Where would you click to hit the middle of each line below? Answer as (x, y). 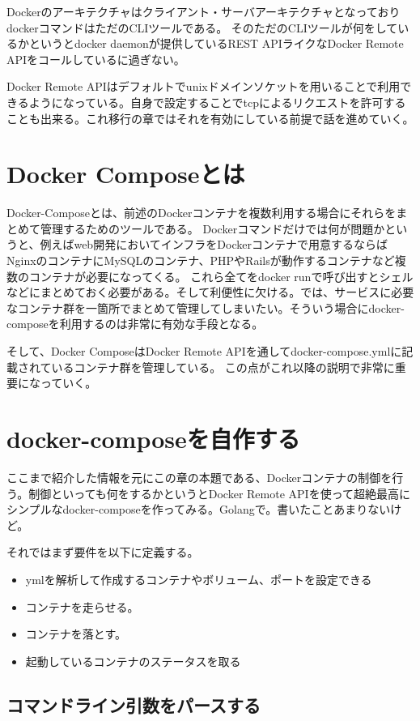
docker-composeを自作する (153, 438)
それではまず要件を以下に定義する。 (103, 552)
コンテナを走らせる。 (82, 606)
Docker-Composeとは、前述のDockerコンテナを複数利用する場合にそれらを (202, 213)
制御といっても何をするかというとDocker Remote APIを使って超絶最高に (219, 493)
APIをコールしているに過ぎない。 (96, 59)
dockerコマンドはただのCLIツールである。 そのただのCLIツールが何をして (202, 27)
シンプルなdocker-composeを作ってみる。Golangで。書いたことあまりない (199, 509)
